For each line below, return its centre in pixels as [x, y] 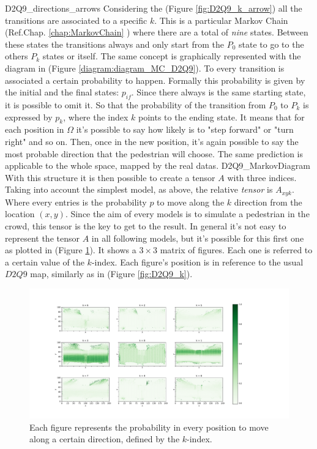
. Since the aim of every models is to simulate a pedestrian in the [187, 214]
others [17, 56]
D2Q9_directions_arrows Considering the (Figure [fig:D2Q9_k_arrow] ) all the [154, 8]
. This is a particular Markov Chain [221, 20]
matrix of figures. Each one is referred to [236, 250]
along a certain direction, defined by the [105, 439]
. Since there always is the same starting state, [218, 92]
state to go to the [271, 44]
